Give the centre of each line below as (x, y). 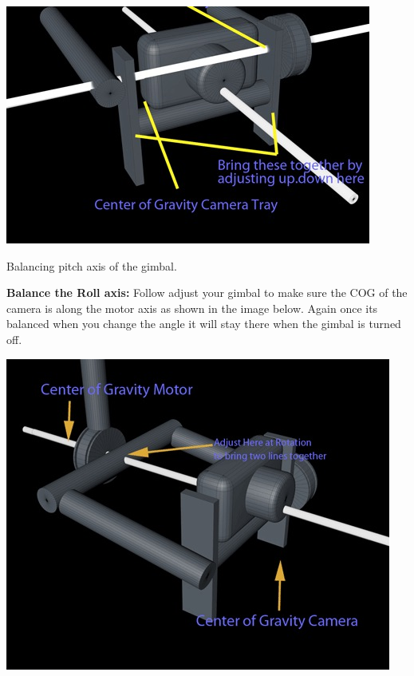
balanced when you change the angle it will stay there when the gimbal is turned (204, 324)
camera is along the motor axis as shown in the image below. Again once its (192, 308)
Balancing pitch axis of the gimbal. (92, 265)
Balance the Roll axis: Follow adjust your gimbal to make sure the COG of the (207, 293)
